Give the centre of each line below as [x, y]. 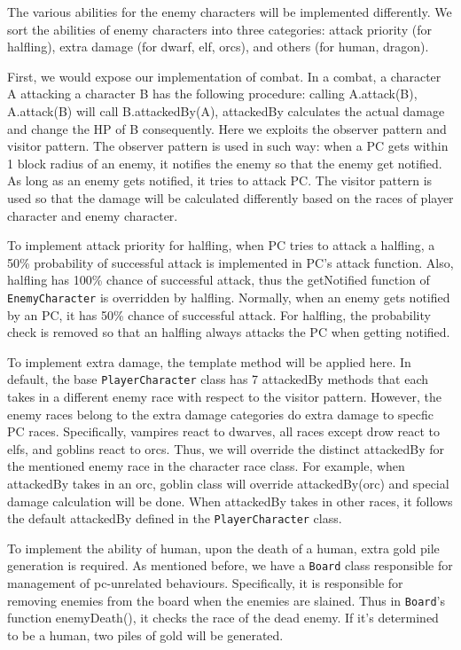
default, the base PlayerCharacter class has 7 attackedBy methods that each [218, 379]
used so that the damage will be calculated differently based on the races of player [230, 197]
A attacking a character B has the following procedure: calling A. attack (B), [212, 94]
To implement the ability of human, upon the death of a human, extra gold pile [223, 548]
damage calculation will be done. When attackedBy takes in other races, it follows [230, 501]
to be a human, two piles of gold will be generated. [145, 634]
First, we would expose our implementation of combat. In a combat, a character [224, 76]
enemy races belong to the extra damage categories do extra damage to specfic [220, 414]
